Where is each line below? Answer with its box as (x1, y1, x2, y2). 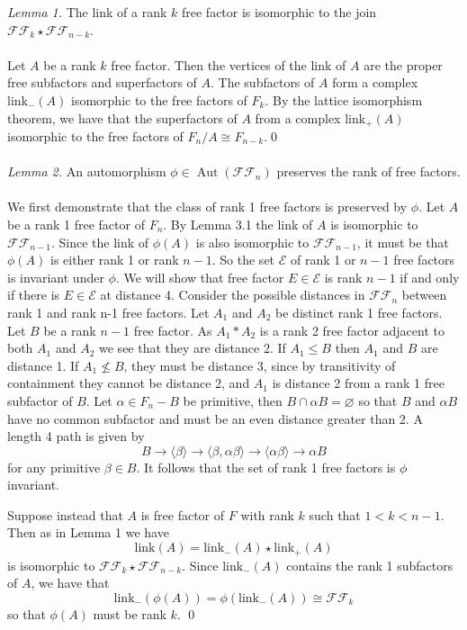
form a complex (332, 73, 418, 92)
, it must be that (356, 232, 449, 251)
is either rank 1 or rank (49, 250, 179, 269)
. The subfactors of (211, 73, 315, 92)
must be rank (93, 604, 166, 623)
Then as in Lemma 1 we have (7, 523, 169, 542)
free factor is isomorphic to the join (181, 3, 377, 21)
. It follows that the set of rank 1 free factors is (136, 457, 396, 476)
